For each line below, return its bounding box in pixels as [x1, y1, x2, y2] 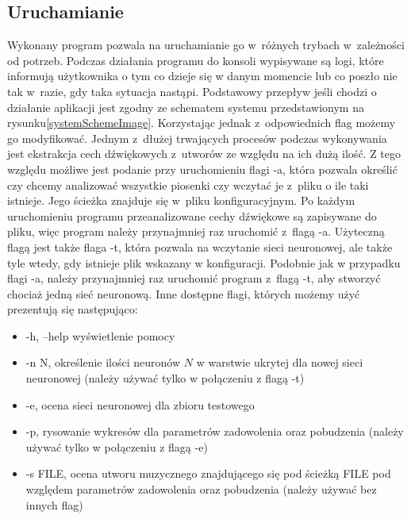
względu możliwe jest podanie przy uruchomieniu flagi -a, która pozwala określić [7, 160, 398, 177]
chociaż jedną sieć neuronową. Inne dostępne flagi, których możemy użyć [7, 285, 360, 302]
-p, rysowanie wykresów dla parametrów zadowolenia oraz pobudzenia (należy [25, 423, 404, 440]
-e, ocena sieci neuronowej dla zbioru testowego [25, 396, 255, 413]
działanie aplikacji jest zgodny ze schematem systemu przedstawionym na [7, 98, 364, 115]
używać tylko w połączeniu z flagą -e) [25, 438, 208, 455]
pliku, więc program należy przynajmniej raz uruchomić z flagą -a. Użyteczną [7, 223, 385, 240]
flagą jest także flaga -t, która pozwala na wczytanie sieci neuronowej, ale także [7, 238, 393, 255]
